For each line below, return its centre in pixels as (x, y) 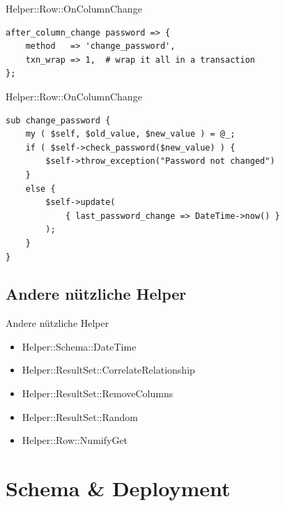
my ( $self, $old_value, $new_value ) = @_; (130, 134)
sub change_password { (58, 120)
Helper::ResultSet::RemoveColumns (98, 393)
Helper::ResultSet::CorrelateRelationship (108, 370)
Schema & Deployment (118, 488)
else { (40, 189)
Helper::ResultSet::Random (80, 416)
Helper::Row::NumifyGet (75, 440)
